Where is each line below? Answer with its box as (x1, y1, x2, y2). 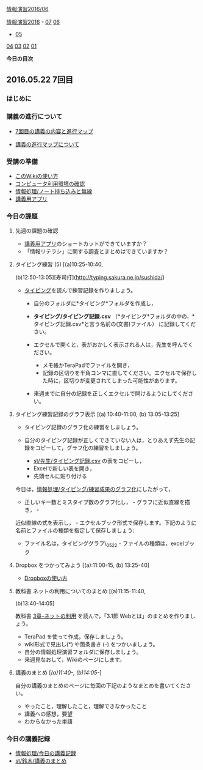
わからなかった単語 (24, 718, 73, 725)
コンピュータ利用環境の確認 (15, 180, 85, 187)
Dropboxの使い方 (24, 574, 68, 582)
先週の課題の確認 (15, 227, 59, 234)
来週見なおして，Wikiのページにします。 (24, 656, 125, 663)
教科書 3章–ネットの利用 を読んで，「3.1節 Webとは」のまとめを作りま (15, 612, 190, 620)
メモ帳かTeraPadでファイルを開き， (42, 361, 133, 369)
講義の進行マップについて (15, 140, 80, 148)
